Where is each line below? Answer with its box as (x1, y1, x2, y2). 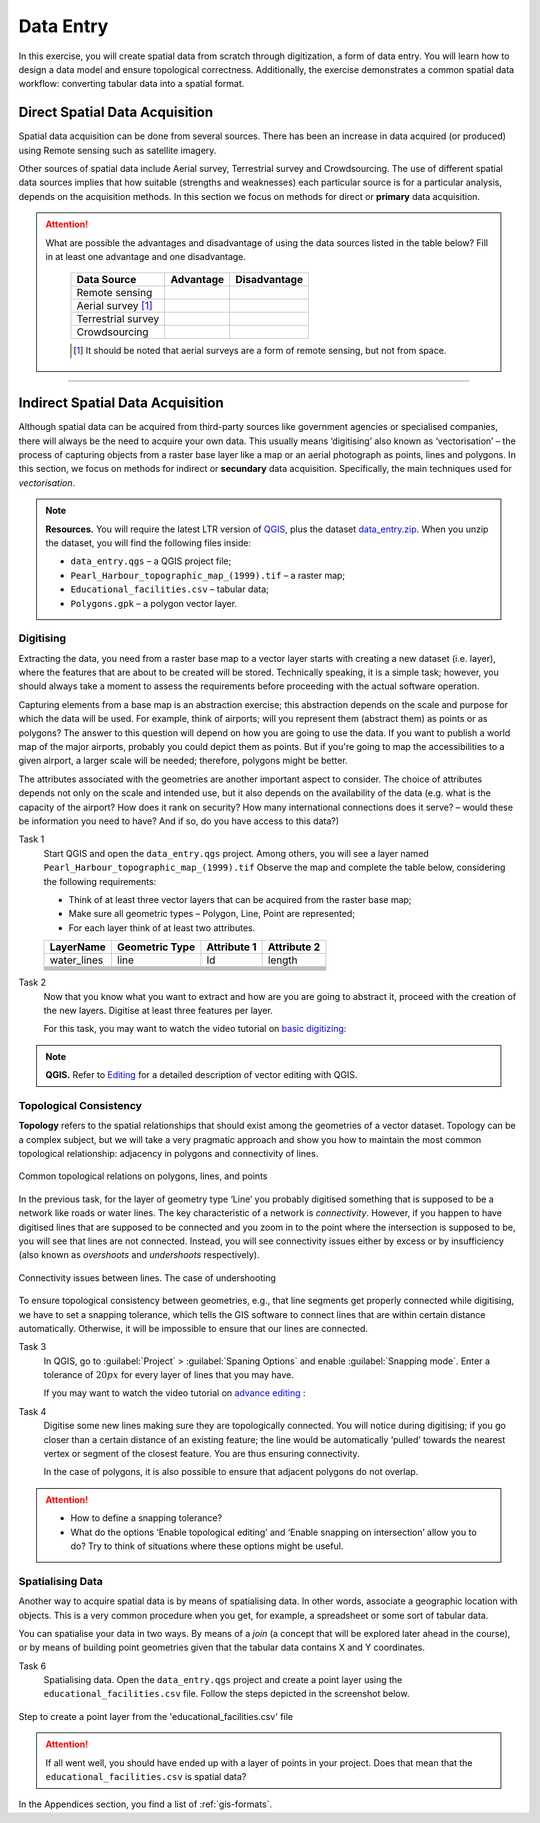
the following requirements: (43, 875, 157, 887)
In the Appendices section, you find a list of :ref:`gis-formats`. (18, 1798, 273, 1810)
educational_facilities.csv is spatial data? (45, 1771, 247, 1783)
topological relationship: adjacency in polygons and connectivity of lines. (18, 1148, 319, 1159)
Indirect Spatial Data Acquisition (18, 395, 224, 412)
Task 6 (18, 1660, 47, 1672)
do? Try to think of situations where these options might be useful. (70, 1540, 344, 1552)
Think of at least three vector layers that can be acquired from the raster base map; (68, 893, 412, 905)
